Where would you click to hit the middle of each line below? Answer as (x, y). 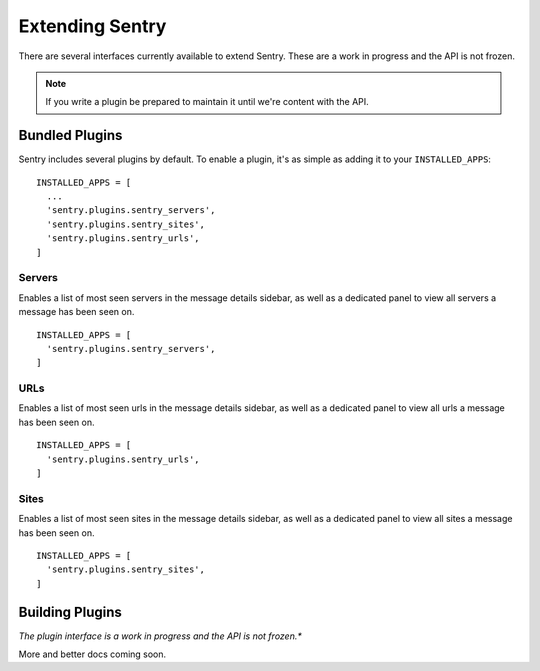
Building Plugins (70, 611)
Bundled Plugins (70, 135)
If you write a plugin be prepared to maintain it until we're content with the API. (207, 102)
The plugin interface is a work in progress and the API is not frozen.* (160, 636)
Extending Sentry (92, 26)
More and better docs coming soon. (92, 654)
